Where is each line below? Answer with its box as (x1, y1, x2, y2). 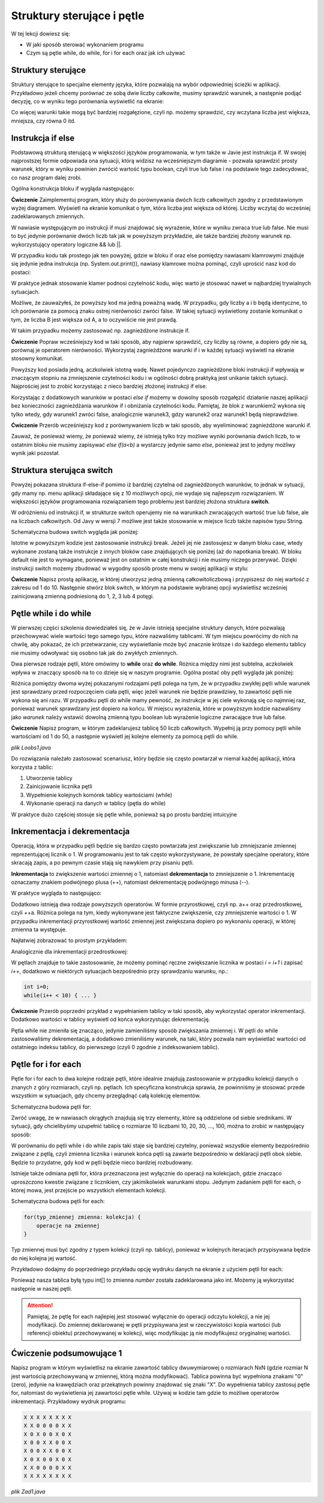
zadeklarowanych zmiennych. (11, 213, 85, 220)
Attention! (27, 1302, 53, 1309)
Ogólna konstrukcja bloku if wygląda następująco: (11, 185, 134, 192)
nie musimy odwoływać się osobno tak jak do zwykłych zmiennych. (11, 649, 178, 657)
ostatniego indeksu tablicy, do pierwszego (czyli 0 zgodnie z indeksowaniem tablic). (11, 1044, 220, 1051)
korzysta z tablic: (11, 764, 54, 771)
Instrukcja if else (11, 133, 75, 143)
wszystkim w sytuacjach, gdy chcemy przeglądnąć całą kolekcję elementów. (11, 1092, 201, 1100)
